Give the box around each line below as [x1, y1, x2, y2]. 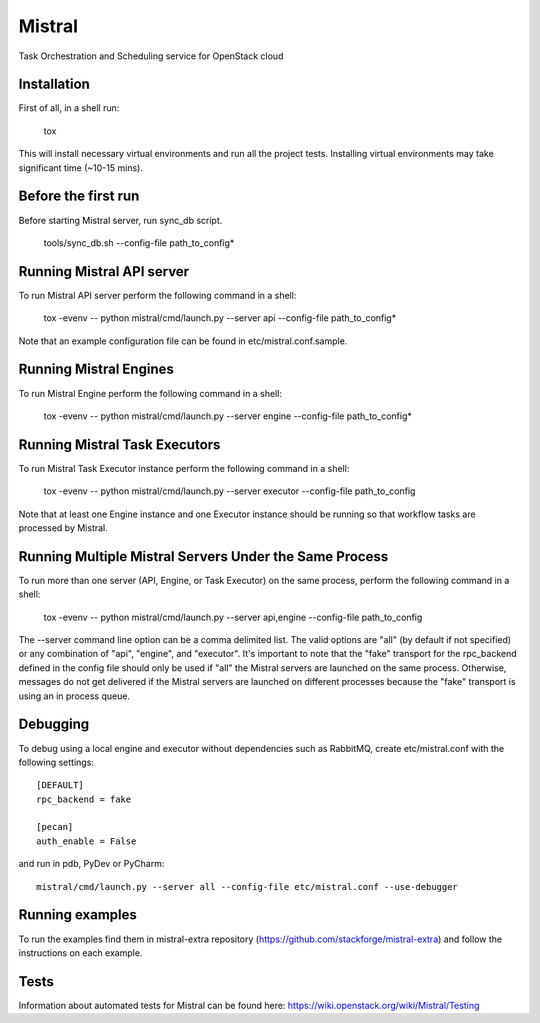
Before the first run [18, 188, 140, 205]
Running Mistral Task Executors [18, 436, 221, 453]
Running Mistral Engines [18, 361, 174, 378]
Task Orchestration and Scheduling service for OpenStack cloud [18, 50, 284, 62]
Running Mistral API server [18, 263, 190, 280]
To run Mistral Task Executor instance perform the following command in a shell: [18, 462, 350, 474]
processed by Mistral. [18, 521, 109, 534]
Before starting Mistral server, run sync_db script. [18, 214, 223, 226]
